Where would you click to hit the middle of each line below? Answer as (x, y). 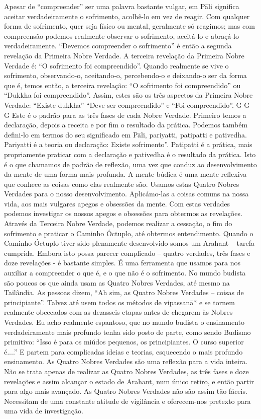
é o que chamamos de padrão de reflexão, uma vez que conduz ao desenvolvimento (130, 164)
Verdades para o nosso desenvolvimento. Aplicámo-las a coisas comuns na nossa (126, 194)
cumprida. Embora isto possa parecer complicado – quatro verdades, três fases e (127, 253)
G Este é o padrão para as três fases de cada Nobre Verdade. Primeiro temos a (125, 115)
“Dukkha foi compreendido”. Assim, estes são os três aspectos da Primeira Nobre (128, 95)
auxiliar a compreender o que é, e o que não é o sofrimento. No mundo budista (125, 273)
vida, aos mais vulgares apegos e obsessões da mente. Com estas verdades (117, 203)
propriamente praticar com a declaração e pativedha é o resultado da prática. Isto (130, 154)
